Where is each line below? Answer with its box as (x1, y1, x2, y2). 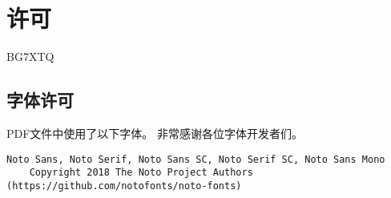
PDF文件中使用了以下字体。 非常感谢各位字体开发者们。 (6, 124, 304, 141)
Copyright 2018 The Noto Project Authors (29, 167, 253, 179)
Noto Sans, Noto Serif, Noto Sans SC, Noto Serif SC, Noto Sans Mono (6, 153, 385, 165)
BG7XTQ (6, 48, 54, 65)
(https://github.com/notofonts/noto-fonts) (6, 180, 242, 192)
